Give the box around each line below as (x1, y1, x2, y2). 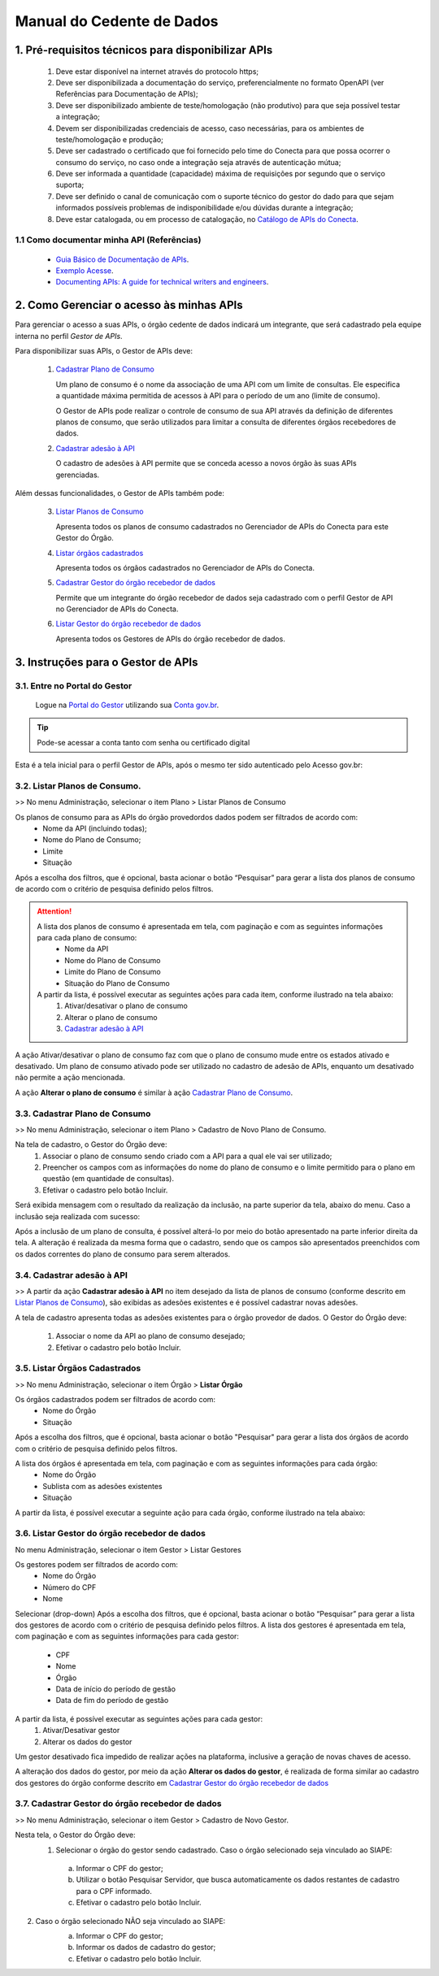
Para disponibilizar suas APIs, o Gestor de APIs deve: (15, 346, 193, 356)
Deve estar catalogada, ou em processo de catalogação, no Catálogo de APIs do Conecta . (55, 214, 359, 224)
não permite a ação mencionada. (15, 1073, 125, 1083)
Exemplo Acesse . (55, 265, 114, 276)
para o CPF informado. (76, 1886, 152, 1896)
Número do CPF (42, 1582, 97, 1592)
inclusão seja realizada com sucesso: (15, 1211, 141, 1221)
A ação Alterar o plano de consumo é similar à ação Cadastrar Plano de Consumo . (15, 1088, 293, 1097)
